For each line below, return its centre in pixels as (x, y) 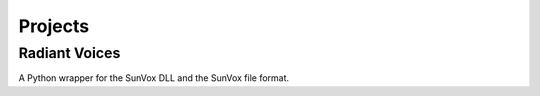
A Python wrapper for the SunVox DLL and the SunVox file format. (154, 78)
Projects (54, 26)
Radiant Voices (69, 53)
